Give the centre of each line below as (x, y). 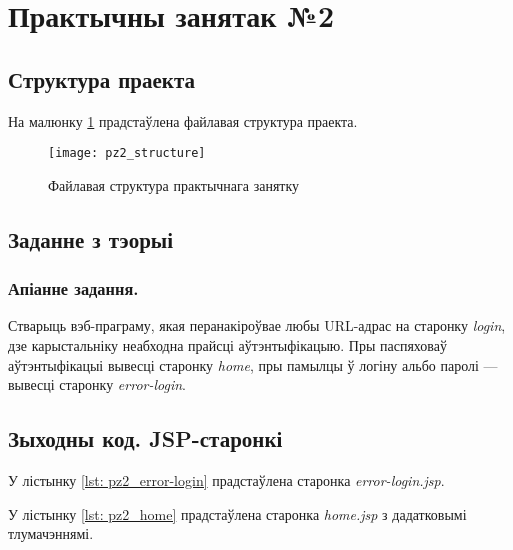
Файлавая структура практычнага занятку (174, 184)
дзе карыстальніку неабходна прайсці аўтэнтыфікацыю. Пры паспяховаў (227, 345)
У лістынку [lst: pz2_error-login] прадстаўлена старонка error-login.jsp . (226, 480)
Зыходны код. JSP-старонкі (145, 438)
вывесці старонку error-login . (97, 384)
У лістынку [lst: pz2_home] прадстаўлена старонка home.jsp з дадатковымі (237, 513)
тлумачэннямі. (51, 533)
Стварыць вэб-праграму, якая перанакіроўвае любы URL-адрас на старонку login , (257, 325)
